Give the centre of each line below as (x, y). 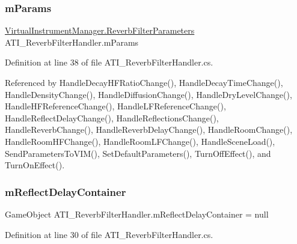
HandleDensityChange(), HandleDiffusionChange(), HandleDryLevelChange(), (148, 94)
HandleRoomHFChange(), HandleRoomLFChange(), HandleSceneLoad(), (140, 141)
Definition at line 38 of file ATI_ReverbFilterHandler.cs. (109, 62)
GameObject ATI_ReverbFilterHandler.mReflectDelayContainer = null (137, 214)
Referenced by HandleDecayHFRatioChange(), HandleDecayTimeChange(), (144, 82)
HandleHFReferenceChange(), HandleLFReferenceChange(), (115, 106)
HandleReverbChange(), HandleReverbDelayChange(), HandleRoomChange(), (149, 130)
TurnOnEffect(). (35, 165)
